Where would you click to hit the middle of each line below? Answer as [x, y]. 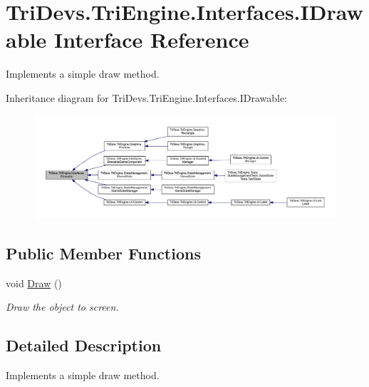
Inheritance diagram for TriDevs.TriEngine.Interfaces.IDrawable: [146, 97]
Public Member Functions [103, 253]
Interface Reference [151, 40]
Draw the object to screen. [62, 307]
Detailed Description [84, 345]
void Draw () [34, 283]
